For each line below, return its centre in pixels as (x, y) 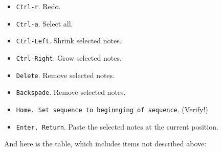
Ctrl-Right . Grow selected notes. (69, 57)
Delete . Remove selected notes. (65, 75)
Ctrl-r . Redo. (38, 6)
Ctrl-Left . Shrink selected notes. (69, 41)
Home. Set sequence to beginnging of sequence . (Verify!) (112, 109)
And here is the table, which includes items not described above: (105, 144)
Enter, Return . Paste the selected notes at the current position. (117, 126)
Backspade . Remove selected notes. (71, 92)
